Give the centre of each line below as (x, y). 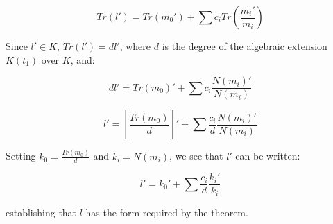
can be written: (268, 156)
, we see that (196, 156)
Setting (21, 156)
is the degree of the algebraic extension (245, 46)
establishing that (41, 212)
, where (135, 46)
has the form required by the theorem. (167, 212)
